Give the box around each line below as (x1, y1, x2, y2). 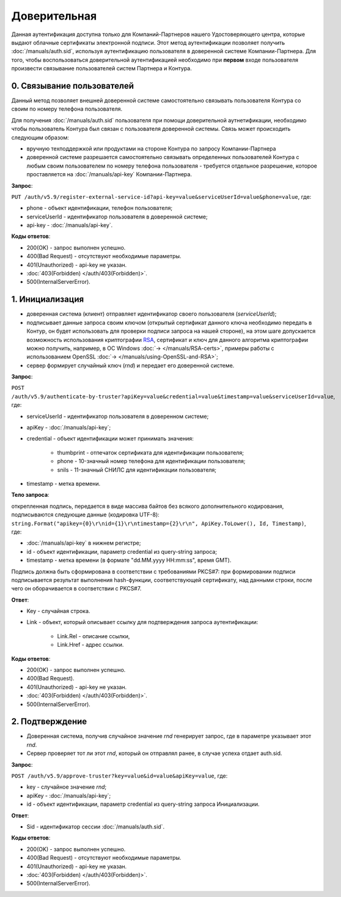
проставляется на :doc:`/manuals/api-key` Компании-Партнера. (26, 171, 193, 178)
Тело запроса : (11, 491, 50, 499)
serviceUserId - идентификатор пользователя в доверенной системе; (26, 213, 208, 220)
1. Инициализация (11, 294, 84, 305)
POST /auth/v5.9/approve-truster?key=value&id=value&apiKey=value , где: (11, 772, 228, 780)
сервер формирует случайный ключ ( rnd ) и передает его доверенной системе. (26, 362, 235, 369)
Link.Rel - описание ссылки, (57, 632, 130, 639)
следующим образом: (11, 133, 70, 141)
